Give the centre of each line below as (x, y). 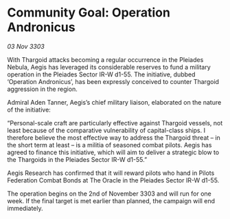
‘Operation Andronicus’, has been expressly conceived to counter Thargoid (113, 81)
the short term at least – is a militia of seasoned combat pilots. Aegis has (110, 145)
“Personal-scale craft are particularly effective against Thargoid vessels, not (115, 123)
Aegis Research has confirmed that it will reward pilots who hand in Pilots (111, 173)
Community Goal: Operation (89, 13)
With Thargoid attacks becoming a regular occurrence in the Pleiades (105, 59)
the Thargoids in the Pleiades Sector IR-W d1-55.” (77, 159)
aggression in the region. (42, 89)
